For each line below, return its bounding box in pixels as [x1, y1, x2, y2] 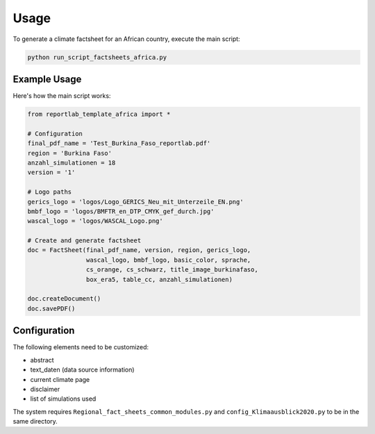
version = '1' [27, 169, 76, 176]
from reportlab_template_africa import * [27, 110, 171, 118]
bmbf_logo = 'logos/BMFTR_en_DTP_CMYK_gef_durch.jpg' [27, 207, 215, 215]
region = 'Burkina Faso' [27, 149, 112, 157]
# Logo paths [27, 188, 72, 196]
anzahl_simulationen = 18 [27, 158, 116, 167]
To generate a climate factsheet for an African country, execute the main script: [12, 35, 240, 43]
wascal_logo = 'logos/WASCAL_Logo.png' [27, 217, 163, 225]
